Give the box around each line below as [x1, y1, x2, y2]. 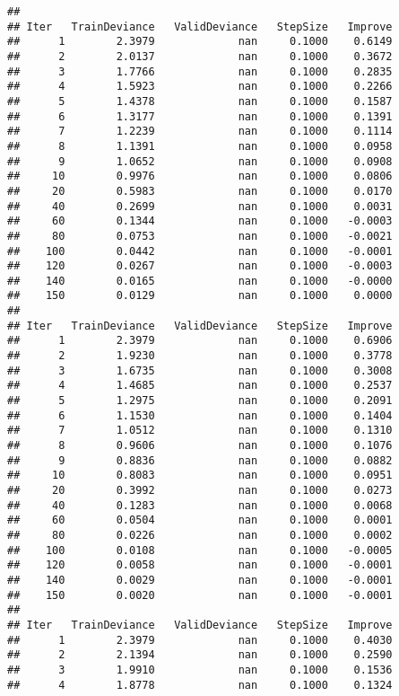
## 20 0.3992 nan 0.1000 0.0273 [7, 484, 393, 497]
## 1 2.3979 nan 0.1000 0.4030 [7, 633, 393, 647]
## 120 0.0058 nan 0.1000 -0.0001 [7, 559, 393, 572]
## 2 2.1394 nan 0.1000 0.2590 [7, 648, 393, 662]
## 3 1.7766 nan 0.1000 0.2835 [7, 65, 393, 78]
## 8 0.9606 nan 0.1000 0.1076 [7, 439, 393, 453]
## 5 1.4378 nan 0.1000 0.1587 [7, 94, 393, 108]
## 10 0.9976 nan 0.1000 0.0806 [7, 170, 393, 183]
